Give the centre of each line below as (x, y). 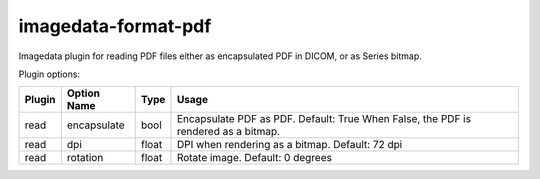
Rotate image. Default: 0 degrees (254, 158)
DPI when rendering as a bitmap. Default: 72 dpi (289, 145)
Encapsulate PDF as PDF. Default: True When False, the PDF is (324, 119)
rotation (85, 158)
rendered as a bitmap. (228, 132)
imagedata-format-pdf (115, 26)
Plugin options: (49, 74)
